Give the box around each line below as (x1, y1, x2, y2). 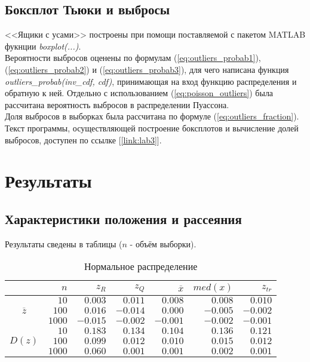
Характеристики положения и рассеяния (5, 209, 242, 228)
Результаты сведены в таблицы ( (5, 237, 122, 250)
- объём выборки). (130, 237, 197, 250)
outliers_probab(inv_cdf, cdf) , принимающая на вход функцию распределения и (5, 75, 297, 87)
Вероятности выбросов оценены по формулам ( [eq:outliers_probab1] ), (5, 51, 261, 64)
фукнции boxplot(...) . (5, 39, 81, 52)
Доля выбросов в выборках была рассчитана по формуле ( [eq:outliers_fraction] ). (5, 110, 299, 122)
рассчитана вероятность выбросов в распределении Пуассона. (5, 98, 229, 111)
